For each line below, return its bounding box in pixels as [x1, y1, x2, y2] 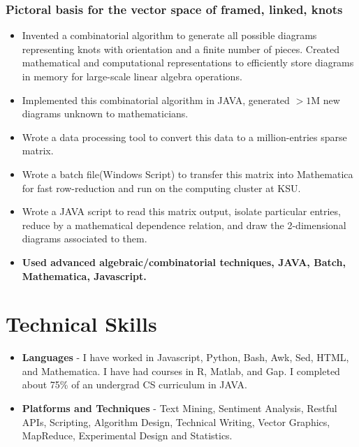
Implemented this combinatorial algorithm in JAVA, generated [22, 92, 290, 107]
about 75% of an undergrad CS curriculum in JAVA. [22, 377, 247, 392]
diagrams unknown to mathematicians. [22, 106, 189, 121]
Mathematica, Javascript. [22, 268, 147, 283]
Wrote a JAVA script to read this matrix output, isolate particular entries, [22, 204, 341, 219]
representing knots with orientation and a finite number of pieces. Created [22, 41, 340, 56]
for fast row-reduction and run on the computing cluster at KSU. [22, 180, 301, 195]
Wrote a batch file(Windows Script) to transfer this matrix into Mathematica [22, 166, 353, 181]
